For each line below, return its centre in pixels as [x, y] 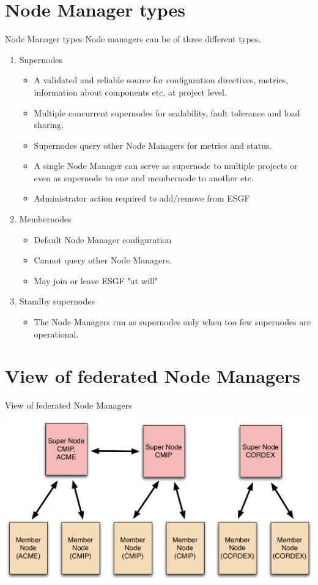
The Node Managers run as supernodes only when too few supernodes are [172, 322]
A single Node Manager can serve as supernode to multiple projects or [166, 166]
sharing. [49, 125]
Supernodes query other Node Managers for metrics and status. [153, 145]
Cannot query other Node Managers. [103, 260]
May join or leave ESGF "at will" [96, 280]
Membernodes [45, 219]
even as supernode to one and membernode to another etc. [144, 177]
